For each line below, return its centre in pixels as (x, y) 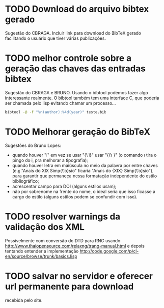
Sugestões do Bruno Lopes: (33, 145)
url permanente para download (69, 286)
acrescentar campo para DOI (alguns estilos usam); (64, 186)
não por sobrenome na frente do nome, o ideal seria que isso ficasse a (84, 191)
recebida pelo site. (24, 300)
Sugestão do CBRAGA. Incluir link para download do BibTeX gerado (73, 33)
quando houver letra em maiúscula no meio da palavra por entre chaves (85, 165)
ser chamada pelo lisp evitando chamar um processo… (61, 103)
